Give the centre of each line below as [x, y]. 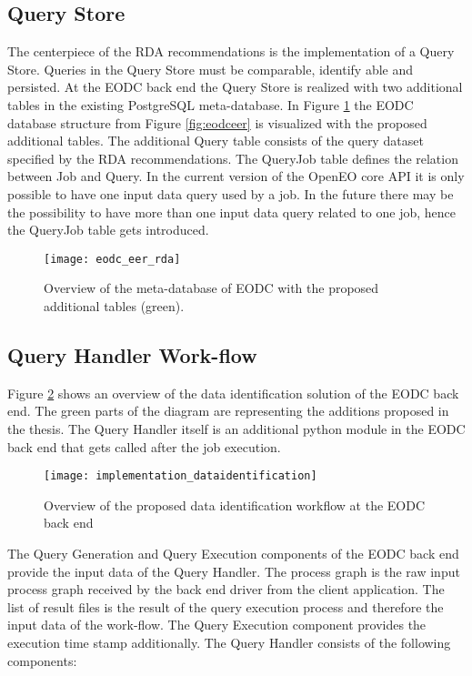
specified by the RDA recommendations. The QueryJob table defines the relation [233, 158]
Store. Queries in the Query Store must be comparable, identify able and [211, 69]
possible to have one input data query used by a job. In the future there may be [231, 193]
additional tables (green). [114, 305]
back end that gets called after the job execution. [144, 446]
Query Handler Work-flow [132, 354]
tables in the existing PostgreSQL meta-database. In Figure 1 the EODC [211, 104]
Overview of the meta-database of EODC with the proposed [211, 288]
